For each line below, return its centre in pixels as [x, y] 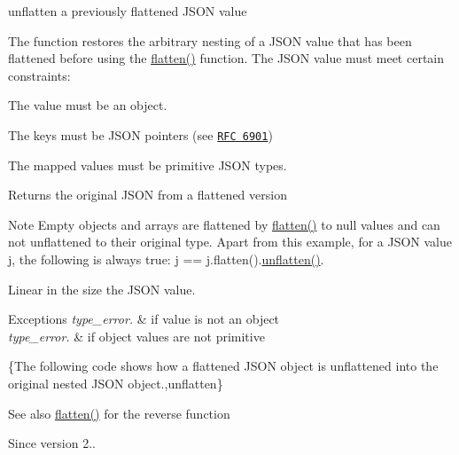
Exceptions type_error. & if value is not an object [144, 319]
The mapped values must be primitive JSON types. [148, 165]
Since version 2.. [52, 443]
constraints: [39, 75]
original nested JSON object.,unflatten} [116, 383]
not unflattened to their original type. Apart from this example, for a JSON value [230, 242]
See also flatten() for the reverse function [119, 413]
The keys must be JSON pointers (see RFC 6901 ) [140, 134]
